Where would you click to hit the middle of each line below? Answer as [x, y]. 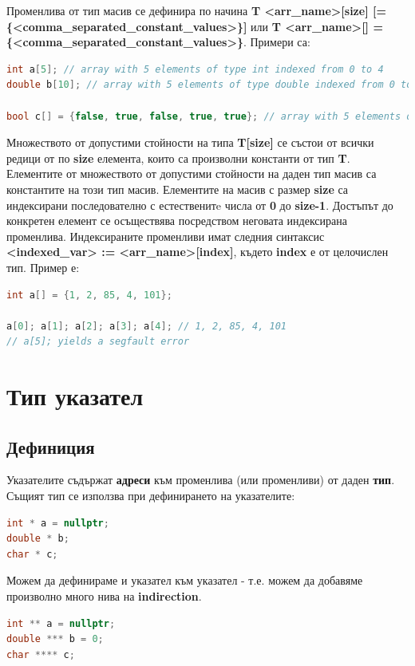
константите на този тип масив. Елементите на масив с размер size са [178, 189]
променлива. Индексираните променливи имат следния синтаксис [166, 236]
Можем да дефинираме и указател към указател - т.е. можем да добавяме [185, 580]
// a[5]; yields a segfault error [98, 342]
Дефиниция [51, 446]
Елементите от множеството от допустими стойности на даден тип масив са [192, 173]
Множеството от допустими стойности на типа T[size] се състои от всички [190, 142]
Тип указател [75, 396]
